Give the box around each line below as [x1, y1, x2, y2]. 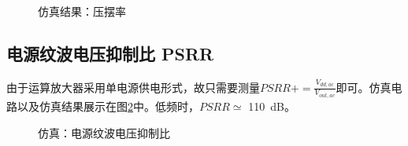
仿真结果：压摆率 [38, 3, 126, 19]
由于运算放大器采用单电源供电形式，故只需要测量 [6, 78, 260, 95]
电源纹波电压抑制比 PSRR [6, 41, 214, 65]
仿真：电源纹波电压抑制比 [38, 124, 170, 141]
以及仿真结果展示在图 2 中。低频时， [17, 97, 199, 114]
